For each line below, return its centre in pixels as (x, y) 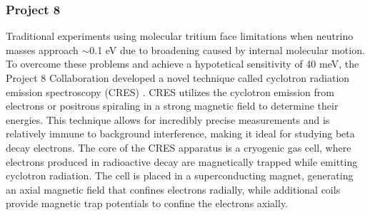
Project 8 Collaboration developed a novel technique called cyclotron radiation (178, 78)
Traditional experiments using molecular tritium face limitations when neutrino (180, 36)
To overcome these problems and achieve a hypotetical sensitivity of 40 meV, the (182, 64)
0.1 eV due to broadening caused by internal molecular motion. (227, 49)
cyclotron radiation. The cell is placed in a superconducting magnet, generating (180, 175)
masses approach (42, 49)
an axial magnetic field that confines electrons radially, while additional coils (173, 189)
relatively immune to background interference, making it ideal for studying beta (180, 133)
